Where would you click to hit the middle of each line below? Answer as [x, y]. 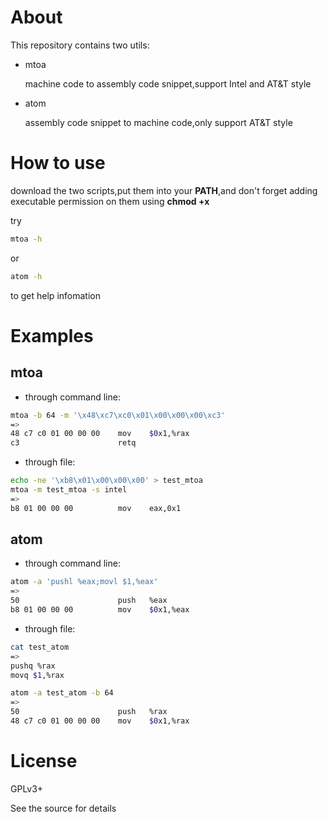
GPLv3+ [27, 788]
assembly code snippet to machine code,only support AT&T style [158, 122]
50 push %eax [89, 601]
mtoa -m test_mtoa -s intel [69, 490]
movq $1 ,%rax [37, 675]
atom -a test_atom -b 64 [62, 693]
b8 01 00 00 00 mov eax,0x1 [96, 508]
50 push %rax [89, 712]
